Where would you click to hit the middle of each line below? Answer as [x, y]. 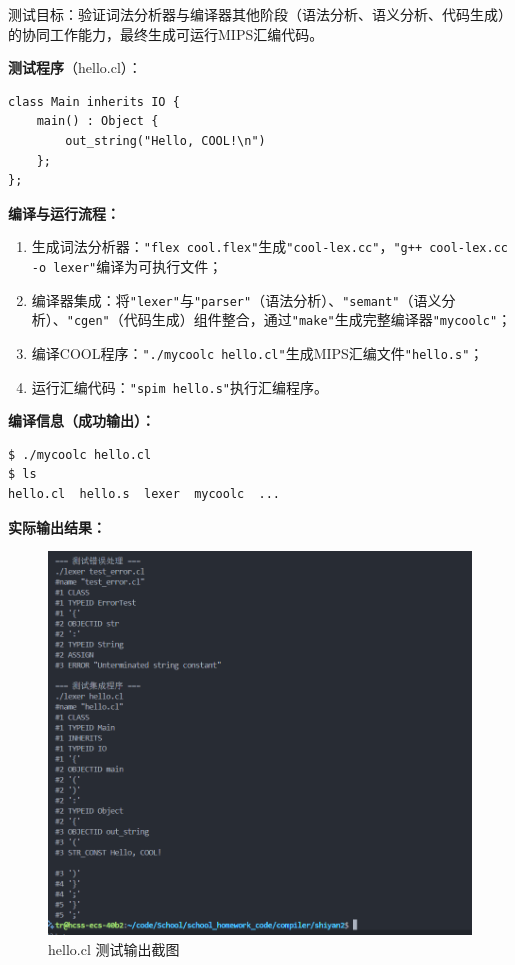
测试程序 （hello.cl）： [75, 67]
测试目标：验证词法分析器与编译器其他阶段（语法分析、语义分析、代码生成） [260, 14]
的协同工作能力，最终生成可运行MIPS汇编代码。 [166, 33]
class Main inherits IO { [94, 101]
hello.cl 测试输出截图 [114, 948]
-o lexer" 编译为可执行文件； [127, 266]
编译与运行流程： [64, 212]
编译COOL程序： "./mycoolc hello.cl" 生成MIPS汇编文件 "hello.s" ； [257, 352]
